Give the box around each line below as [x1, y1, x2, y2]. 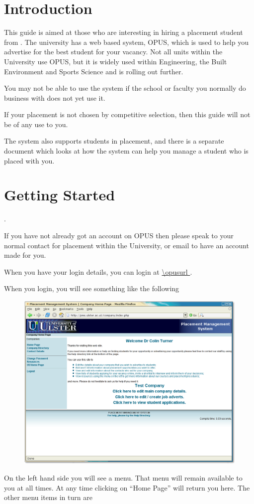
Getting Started [4, 184, 115, 205]
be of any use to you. [4, 119, 68, 129]
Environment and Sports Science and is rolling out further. [4, 66, 183, 76]
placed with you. [4, 155, 55, 166]
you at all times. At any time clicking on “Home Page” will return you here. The [4, 482, 250, 493]
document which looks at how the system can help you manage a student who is [4, 146, 249, 156]
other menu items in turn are [4, 492, 92, 503]
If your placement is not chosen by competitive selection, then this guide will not [4, 109, 251, 120]
